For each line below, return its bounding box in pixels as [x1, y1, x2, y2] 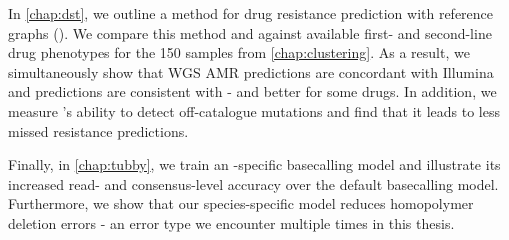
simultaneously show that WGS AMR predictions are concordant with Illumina [8, 61, 494, 82]
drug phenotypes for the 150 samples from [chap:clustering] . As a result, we [8, 42, 470, 63]
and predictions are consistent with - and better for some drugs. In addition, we [8, 81, 497, 102]
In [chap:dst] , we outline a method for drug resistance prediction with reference [8, 3, 494, 23]
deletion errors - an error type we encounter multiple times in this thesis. [8, 212, 455, 233]
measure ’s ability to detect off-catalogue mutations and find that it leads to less [8, 100, 501, 121]
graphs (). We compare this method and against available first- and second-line [8, 22, 492, 43]
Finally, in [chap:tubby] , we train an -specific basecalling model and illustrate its [8, 154, 501, 175]
